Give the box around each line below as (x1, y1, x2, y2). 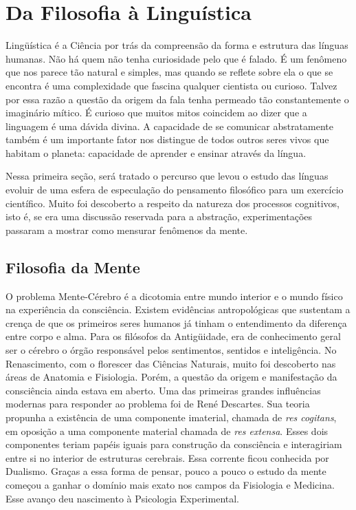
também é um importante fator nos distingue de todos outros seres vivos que (5, 132, 329, 147)
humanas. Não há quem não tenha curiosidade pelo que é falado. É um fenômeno (5, 51, 347, 65)
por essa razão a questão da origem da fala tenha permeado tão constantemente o (5, 92, 349, 106)
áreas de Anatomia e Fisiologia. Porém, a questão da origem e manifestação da (5, 370, 337, 384)
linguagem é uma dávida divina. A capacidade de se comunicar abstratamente (5, 118, 333, 133)
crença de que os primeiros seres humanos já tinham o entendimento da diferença (5, 315, 347, 330)
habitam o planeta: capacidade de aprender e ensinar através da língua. (5, 145, 307, 160)
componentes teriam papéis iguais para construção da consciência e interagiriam (5, 437, 342, 451)
